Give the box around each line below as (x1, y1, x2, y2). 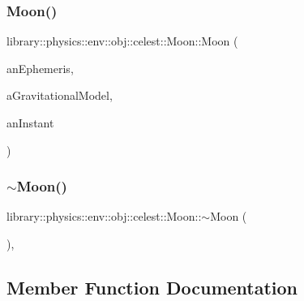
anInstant (6, 114, 54, 131)
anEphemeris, (6, 59, 74, 76)
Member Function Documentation (6, 274, 298, 299)
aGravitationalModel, (6, 87, 113, 104)
